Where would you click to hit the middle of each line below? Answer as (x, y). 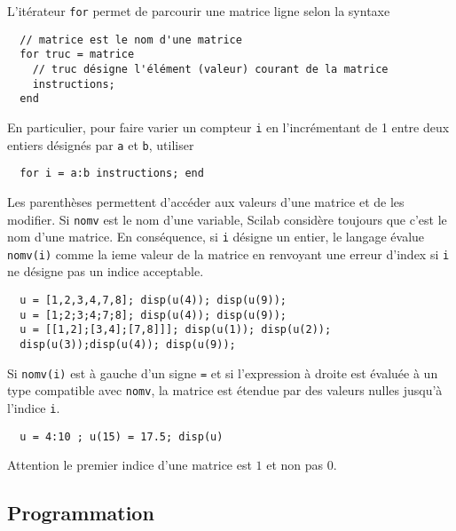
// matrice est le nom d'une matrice (131, 40)
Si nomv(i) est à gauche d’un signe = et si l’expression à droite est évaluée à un (223, 372)
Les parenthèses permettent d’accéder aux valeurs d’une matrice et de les (206, 201)
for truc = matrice (77, 55)
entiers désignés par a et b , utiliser (101, 144)
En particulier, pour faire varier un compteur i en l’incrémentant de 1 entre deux (228, 127)
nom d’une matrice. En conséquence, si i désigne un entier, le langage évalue (216, 237)
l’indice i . (34, 408)
